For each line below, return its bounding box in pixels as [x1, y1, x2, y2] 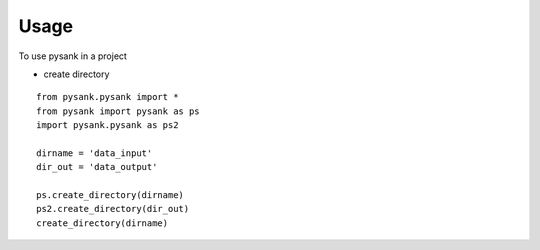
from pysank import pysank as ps [36, 105, 200, 117]
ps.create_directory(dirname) [36, 190, 185, 201]
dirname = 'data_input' [36, 147, 153, 159]
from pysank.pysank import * [36, 91, 179, 103]
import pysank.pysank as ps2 [36, 120, 179, 131]
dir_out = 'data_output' [36, 161, 158, 173]
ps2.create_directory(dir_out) [36, 203, 190, 215]
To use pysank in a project [18, 50, 127, 62]
